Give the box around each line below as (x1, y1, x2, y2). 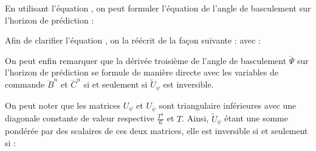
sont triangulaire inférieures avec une (159, 98, 297, 111)
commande (5, 78, 45, 91)
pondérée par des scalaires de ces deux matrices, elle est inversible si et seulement (5, 124, 308, 137)
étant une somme (224, 112, 288, 124)
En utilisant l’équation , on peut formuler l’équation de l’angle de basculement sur (5, 2, 311, 14)
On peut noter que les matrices (5, 98, 120, 111)
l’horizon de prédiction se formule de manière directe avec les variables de (5, 66, 278, 79)
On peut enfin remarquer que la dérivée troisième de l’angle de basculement (5, 54, 287, 66)
